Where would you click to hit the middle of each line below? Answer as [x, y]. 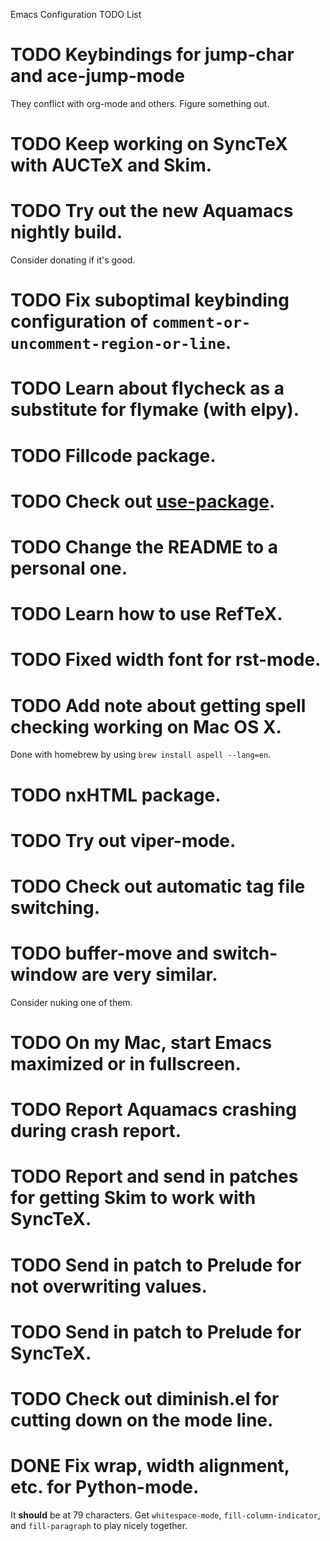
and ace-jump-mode [97, 76]
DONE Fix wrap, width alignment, [150, 1466]
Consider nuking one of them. [71, 1002]
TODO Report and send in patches [154, 1176]
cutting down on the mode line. [142, 1420]
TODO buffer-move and [109, 953]
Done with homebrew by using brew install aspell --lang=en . [141, 755]
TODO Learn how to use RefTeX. [146, 614]
